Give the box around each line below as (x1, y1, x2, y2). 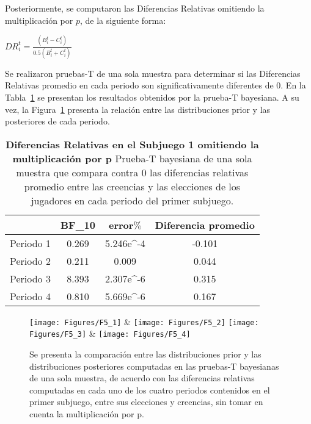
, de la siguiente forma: (80, 13, 166, 26)
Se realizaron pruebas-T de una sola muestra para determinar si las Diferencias (5, 66, 301, 79)
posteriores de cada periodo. (5, 115, 110, 128)
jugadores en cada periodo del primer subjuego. (31, 193, 234, 207)
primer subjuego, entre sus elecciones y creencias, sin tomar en (29, 395, 263, 408)
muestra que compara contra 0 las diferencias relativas (16, 165, 249, 179)
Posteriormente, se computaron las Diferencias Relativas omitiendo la (5, 2, 265, 14)
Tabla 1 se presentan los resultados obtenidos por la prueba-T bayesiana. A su (5, 91, 299, 103)
